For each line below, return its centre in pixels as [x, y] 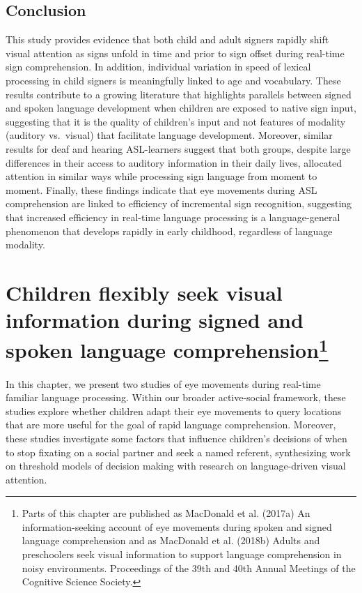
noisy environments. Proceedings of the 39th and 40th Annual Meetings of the [189, 568]
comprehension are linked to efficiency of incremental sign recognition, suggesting [179, 203]
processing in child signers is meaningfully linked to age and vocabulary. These [173, 80]
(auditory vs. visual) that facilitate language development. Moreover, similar [169, 135]
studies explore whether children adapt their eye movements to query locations [174, 411]
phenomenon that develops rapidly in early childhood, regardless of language [169, 231]
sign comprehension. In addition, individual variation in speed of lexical [158, 67]
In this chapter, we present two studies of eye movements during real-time [163, 383]
